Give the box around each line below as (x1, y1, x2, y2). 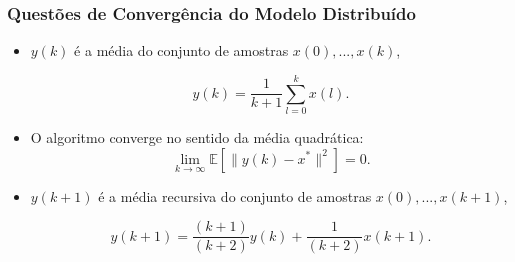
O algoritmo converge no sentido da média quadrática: (30, 126, 364, 147)
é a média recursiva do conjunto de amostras (98, 185, 372, 206)
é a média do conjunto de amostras (74, 40, 289, 61)
